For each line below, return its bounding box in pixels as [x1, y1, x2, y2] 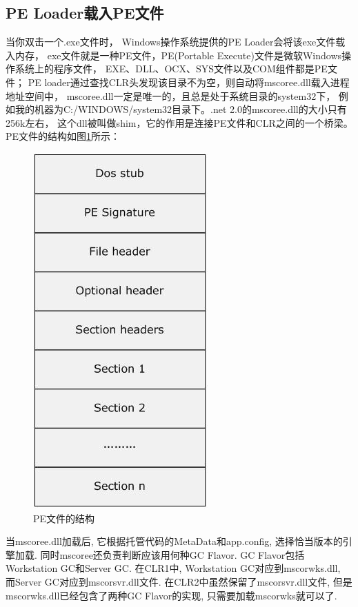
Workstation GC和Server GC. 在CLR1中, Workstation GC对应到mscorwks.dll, [6, 561, 341, 575]
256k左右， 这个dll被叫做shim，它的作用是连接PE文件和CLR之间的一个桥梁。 [6, 115, 353, 130]
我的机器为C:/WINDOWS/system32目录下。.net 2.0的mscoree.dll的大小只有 [14, 102, 347, 116]
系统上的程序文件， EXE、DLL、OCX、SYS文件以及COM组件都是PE [14, 61, 328, 76]
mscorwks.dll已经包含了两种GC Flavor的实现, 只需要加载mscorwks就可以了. [6, 588, 337, 602]
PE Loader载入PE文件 [6, 2, 164, 23]
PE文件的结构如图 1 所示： [6, 129, 121, 143]
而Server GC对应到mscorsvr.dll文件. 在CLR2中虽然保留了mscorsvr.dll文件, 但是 [6, 574, 352, 588]
